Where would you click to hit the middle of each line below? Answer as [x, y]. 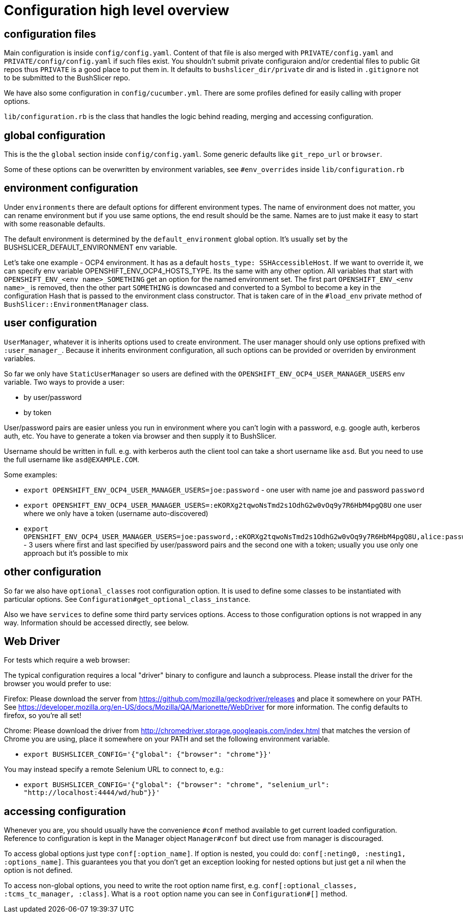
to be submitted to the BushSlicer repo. [67, 78]
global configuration [55, 135]
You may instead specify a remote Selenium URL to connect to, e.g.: [114, 769]
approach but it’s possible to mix [76, 553]
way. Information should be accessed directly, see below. [96, 622]
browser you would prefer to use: [58, 684]
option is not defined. [38, 870]
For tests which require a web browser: [67, 660]
